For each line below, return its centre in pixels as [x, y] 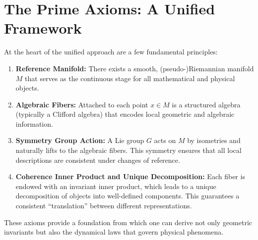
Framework [43, 28]
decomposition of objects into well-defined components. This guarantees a [128, 196]
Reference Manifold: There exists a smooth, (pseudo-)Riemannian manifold [135, 68]
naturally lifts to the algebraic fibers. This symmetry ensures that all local [129, 150]
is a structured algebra [206, 104]
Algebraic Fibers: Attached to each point [82, 104]
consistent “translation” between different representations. [104, 206]
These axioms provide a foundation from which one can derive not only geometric [128, 222]
